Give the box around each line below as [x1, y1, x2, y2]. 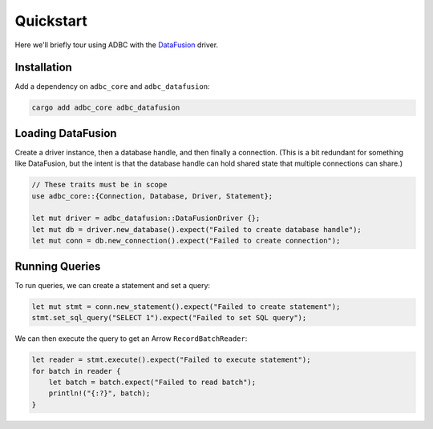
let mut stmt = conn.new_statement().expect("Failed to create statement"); [31, 302, 341, 311]
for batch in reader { [31, 367, 121, 375]
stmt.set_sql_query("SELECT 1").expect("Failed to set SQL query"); [31, 313, 307, 323]
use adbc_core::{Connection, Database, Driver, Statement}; [31, 191, 273, 200]
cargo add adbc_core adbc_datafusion [31, 103, 180, 112]
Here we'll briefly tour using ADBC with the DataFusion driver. [14, 40, 219, 50]
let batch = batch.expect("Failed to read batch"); [48, 377, 257, 387]
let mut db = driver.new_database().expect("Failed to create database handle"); [31, 225, 362, 234]
